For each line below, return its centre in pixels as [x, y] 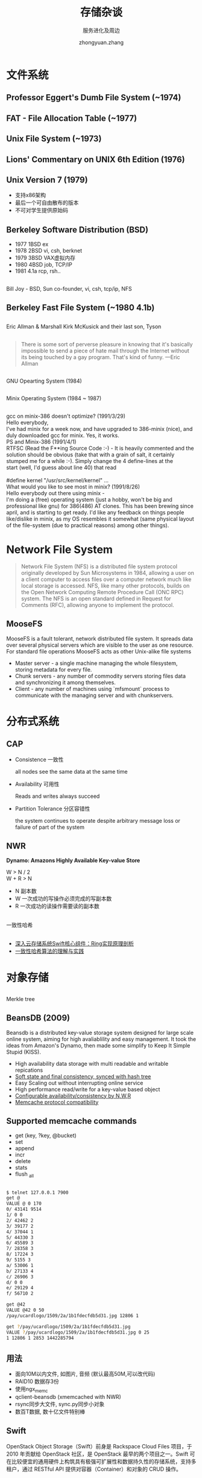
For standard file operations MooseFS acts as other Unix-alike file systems [99, 651]
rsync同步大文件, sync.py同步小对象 [60, 1404]
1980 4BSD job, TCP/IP [43, 265]
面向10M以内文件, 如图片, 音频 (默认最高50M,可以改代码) [85, 1374]
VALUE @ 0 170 [24, 1204]
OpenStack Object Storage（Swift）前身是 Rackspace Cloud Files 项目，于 [99, 1446]
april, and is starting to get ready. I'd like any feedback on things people [95, 512]
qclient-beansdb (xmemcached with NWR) [68, 1397]
